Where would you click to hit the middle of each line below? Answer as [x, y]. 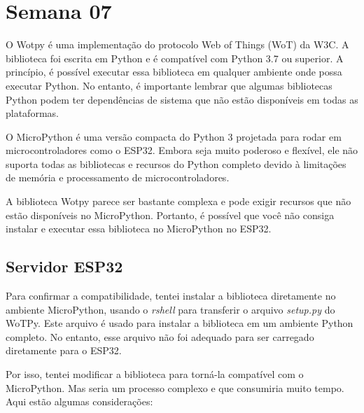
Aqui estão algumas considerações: [79, 401]
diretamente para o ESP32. [64, 350]
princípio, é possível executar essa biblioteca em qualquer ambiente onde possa [174, 72]
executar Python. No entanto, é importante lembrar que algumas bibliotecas [169, 85]
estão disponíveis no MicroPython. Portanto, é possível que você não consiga [170, 215]
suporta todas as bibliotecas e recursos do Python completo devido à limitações [176, 163]
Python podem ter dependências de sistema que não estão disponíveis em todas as [182, 99]
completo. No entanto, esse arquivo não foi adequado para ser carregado [160, 336]
